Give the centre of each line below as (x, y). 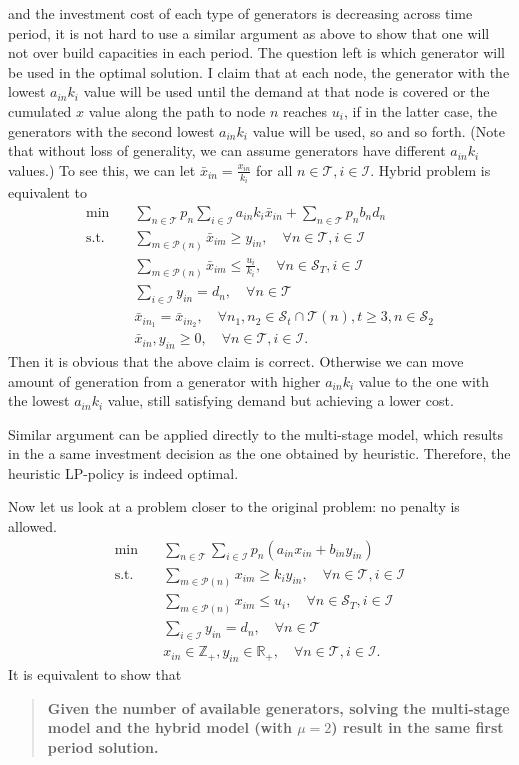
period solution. (103, 746)
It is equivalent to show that (95, 673)
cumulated (40, 110)
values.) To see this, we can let (102, 169)
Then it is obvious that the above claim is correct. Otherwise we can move (236, 360)
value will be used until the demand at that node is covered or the (286, 91)
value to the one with (424, 380)
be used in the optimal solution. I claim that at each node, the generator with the (259, 71)
